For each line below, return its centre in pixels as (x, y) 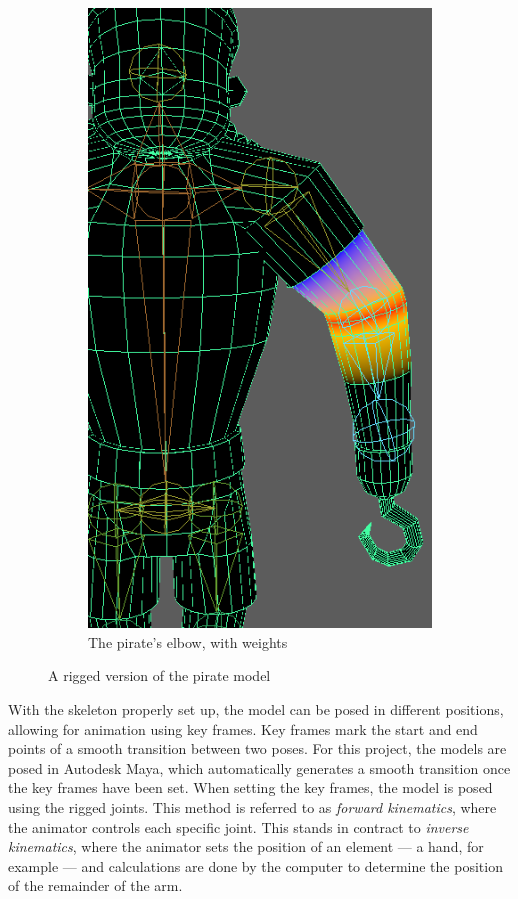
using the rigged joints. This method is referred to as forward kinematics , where (252, 807)
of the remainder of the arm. (95, 885)
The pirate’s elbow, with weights (188, 641)
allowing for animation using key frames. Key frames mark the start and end (243, 728)
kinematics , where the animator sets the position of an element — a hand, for (246, 846)
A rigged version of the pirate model (159, 675)
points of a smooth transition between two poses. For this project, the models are (257, 748)
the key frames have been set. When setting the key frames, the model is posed (250, 787)
